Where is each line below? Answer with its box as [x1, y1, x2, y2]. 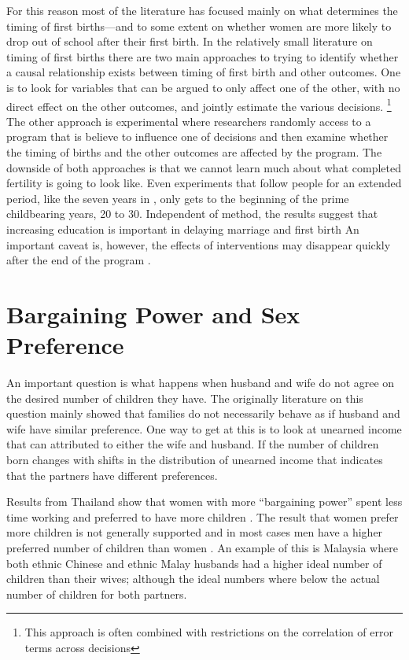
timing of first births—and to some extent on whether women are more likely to [6, 17, 392, 34]
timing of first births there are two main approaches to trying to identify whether [6, 48, 399, 65]
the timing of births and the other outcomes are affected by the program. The [6, 144, 382, 160]
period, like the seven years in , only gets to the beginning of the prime [6, 190, 349, 206]
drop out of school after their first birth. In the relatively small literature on [6, 33, 373, 50]
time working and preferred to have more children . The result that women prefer [6, 508, 399, 525]
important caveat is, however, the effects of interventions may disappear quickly [6, 236, 391, 253]
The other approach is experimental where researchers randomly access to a [6, 112, 371, 129]
